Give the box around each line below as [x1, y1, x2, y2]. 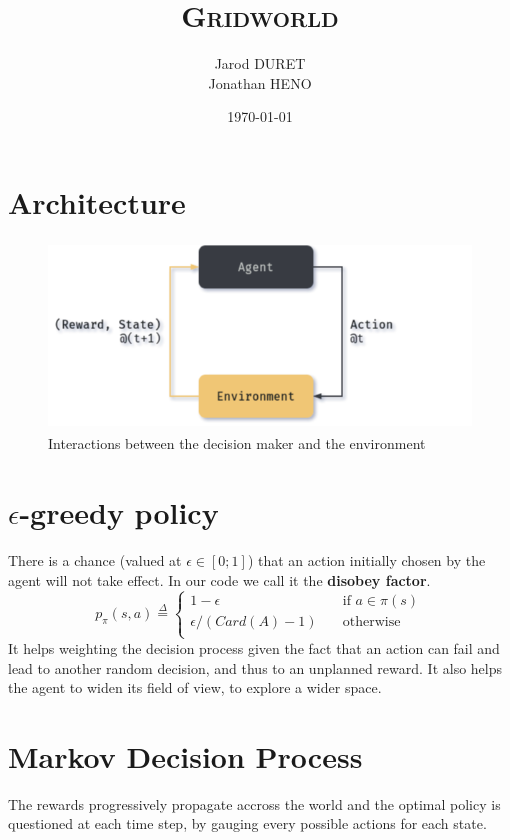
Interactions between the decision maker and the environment [48, 433, 426, 454]
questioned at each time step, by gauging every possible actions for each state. [8, 813, 487, 834]
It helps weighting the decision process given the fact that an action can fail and [8, 637, 500, 658]
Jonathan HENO [208, 72, 312, 93]
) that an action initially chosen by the [247, 550, 486, 571]
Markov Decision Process [8, 735, 363, 776]
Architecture [8, 181, 186, 222]
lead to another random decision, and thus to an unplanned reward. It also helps [8, 657, 503, 678]
